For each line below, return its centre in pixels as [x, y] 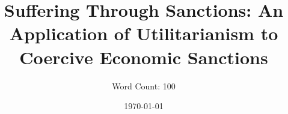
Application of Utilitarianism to [144, 33]
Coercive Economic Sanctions [144, 57]
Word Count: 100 [144, 85]
